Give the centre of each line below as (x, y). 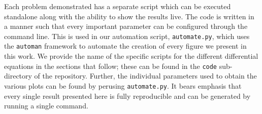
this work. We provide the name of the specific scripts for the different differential (131, 56)
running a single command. (46, 106)
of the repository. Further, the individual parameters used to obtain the (145, 76)
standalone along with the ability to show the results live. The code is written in (129, 16)
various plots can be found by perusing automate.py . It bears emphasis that (123, 85)
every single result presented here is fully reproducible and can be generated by (127, 96)
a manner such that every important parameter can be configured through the (126, 26)
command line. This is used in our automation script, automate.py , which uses (127, 36)
